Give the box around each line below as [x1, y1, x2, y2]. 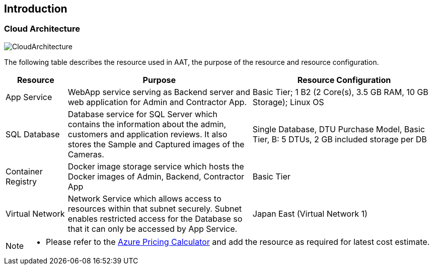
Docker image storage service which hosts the [67, 161, 244, 171]
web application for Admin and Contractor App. [67, 97, 247, 107]
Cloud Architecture [4, 24, 81, 34]
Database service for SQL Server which [67, 109, 218, 119]
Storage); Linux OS [252, 97, 324, 107]
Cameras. [67, 149, 104, 159]
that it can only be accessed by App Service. [67, 223, 238, 234]
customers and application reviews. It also [67, 129, 228, 139]
